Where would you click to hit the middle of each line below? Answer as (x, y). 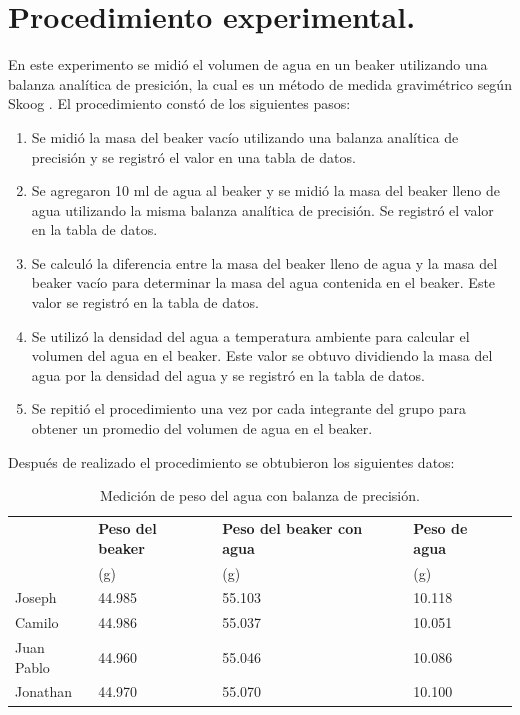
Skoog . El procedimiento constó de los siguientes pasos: (179, 103)
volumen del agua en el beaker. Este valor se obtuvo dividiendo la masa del (262, 355)
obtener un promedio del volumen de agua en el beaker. (202, 428)
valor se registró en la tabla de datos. (145, 302)
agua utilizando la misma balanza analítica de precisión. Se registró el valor (262, 209)
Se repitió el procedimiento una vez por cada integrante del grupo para (249, 408)
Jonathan (43, 691)
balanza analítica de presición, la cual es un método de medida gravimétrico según (260, 83)
